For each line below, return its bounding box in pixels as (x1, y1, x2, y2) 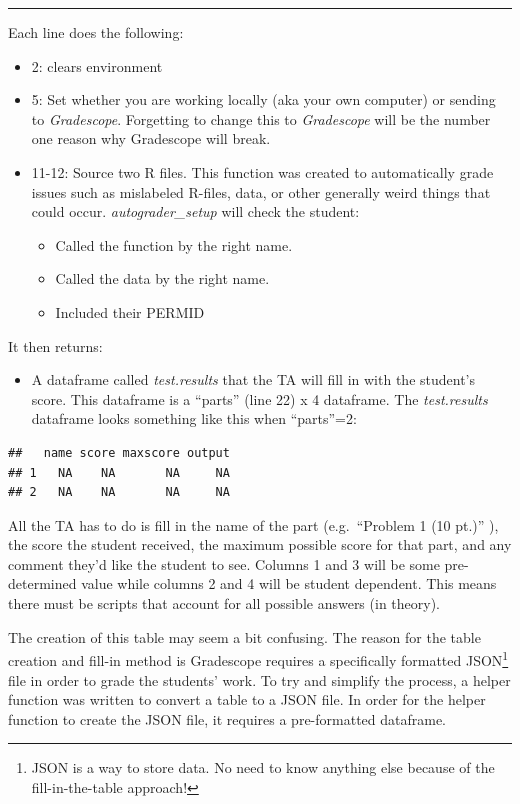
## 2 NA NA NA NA (8, 485, 230, 500)
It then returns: (8, 335, 103, 356)
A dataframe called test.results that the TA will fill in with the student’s (31, 369, 476, 390)
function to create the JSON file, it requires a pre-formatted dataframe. (8, 708, 447, 729)
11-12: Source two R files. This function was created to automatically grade (31, 161, 494, 182)
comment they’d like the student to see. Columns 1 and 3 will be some (8, 553, 440, 574)
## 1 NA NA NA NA (8, 465, 230, 480)
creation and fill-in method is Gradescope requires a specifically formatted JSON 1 (8, 647, 509, 670)
